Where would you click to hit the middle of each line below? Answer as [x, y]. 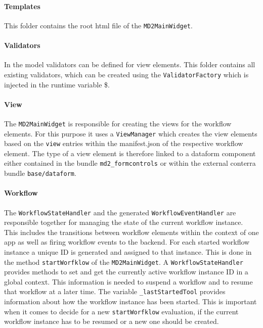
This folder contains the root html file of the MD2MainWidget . [98, 25]
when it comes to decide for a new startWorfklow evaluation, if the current [121, 311]
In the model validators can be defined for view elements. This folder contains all [130, 64]
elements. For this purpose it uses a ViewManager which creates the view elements [131, 133]
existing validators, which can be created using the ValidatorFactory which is [126, 74]
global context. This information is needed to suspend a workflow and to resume [128, 281]
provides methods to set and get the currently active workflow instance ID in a [126, 272]
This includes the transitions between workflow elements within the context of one [131, 232]
